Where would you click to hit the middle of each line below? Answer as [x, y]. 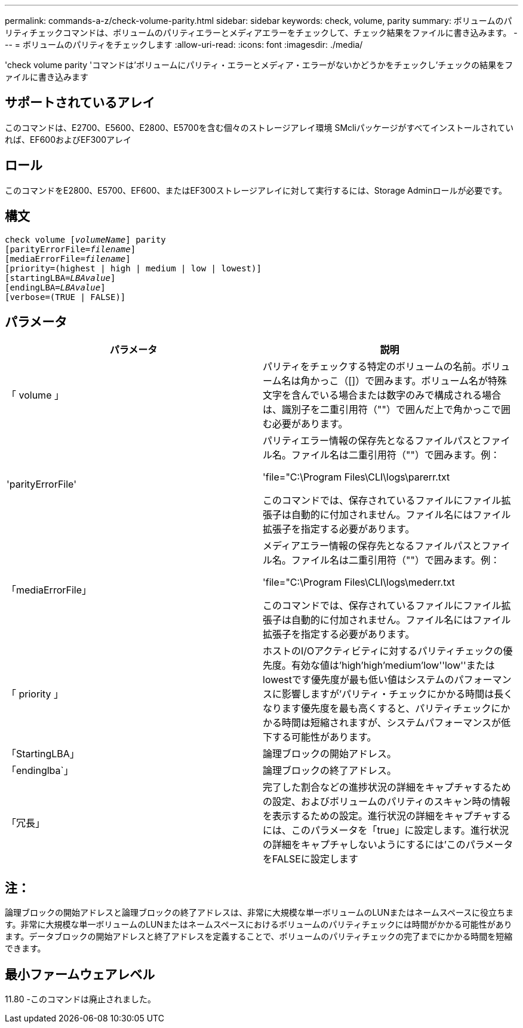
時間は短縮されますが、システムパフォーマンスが [391, 723]
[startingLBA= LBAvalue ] [60, 278]
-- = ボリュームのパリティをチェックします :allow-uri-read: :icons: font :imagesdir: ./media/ [184, 45]
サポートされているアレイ [80, 103]
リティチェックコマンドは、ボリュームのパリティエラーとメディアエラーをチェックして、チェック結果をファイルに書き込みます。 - [261, 33]
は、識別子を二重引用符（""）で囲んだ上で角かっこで [382, 410]
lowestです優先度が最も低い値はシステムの [359, 680]
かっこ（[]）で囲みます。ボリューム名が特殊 [409, 381]
